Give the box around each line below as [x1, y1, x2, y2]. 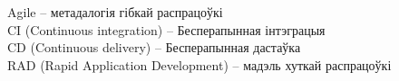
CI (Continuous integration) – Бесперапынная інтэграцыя [7, 20, 326, 39]
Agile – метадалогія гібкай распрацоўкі [7, 3, 223, 21]
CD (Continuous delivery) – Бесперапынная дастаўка [7, 38, 301, 57]
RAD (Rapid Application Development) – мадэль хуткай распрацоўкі [7, 55, 392, 74]
